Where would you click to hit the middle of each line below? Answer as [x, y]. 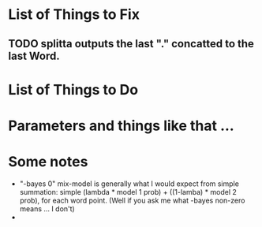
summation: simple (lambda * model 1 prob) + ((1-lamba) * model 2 [128, 192]
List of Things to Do [73, 89]
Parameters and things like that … [121, 126]
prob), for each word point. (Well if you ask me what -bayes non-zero [132, 200]
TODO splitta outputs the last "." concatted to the [131, 44]
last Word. [34, 56]
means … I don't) [47, 208]
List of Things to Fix [74, 15]
